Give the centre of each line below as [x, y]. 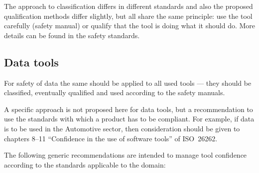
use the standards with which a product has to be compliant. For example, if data [129, 119]
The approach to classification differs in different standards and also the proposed [129, 6]
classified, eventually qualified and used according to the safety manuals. [115, 92]
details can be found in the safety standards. [72, 35]
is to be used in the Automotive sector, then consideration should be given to [122, 128]
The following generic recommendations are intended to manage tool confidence [126, 155]
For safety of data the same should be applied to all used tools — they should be [128, 83]
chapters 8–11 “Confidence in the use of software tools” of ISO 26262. [111, 138]
